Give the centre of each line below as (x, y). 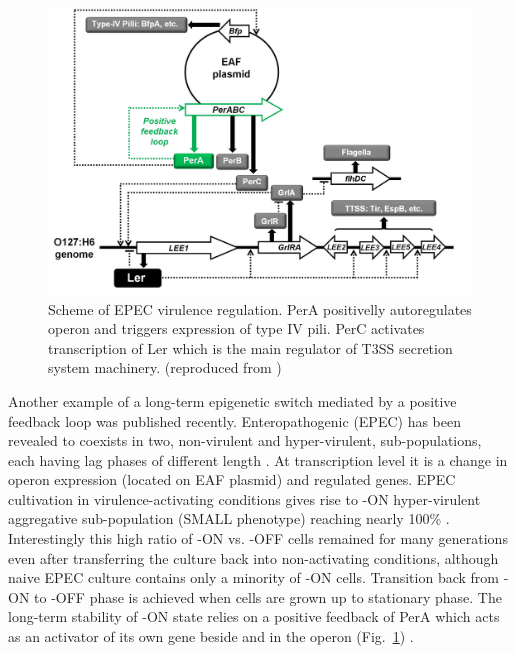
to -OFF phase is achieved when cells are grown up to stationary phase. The (268, 596)
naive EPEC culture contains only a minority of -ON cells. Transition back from (253, 577)
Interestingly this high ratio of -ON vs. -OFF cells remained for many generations (258, 538)
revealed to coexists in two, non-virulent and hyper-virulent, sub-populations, (245, 440)
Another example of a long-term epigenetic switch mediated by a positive (232, 400)
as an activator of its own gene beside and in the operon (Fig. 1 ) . (211, 636)
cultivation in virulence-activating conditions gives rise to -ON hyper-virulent (244, 498)
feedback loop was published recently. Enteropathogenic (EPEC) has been (235, 420)
